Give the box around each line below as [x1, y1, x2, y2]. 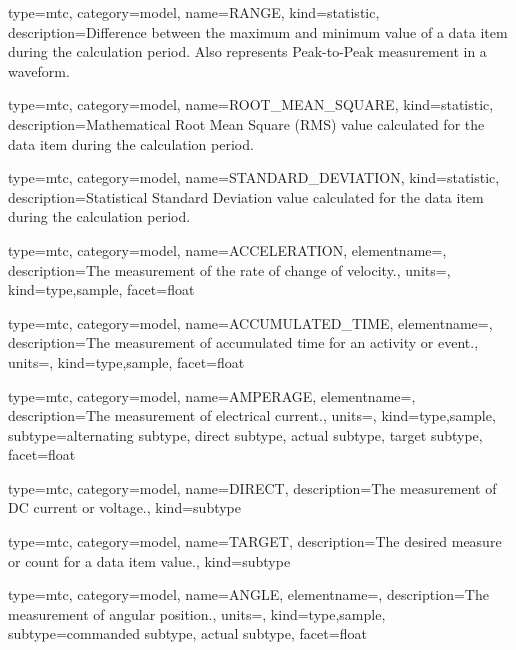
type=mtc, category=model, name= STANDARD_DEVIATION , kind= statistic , [8, 167, 500, 188]
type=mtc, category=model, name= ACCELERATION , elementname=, [8, 239, 447, 260]
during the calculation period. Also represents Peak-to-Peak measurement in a [8, 41, 487, 62]
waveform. [8, 60, 70, 81]
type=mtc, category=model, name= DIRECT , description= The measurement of [8, 477, 497, 498]
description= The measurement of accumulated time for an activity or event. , [8, 332, 479, 353]
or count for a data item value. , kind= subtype [8, 550, 291, 571]
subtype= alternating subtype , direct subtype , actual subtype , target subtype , [8, 424, 483, 445]
